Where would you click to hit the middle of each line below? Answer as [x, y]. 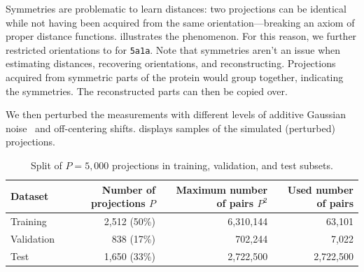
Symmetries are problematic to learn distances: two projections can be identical [176, 8]
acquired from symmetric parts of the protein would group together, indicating [175, 77]
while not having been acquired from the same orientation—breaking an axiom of [180, 22]
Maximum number [222, 189]
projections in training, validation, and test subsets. [223, 165]
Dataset [30, 196]
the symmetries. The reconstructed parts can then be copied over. [147, 91]
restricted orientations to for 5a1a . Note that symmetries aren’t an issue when [173, 49]
